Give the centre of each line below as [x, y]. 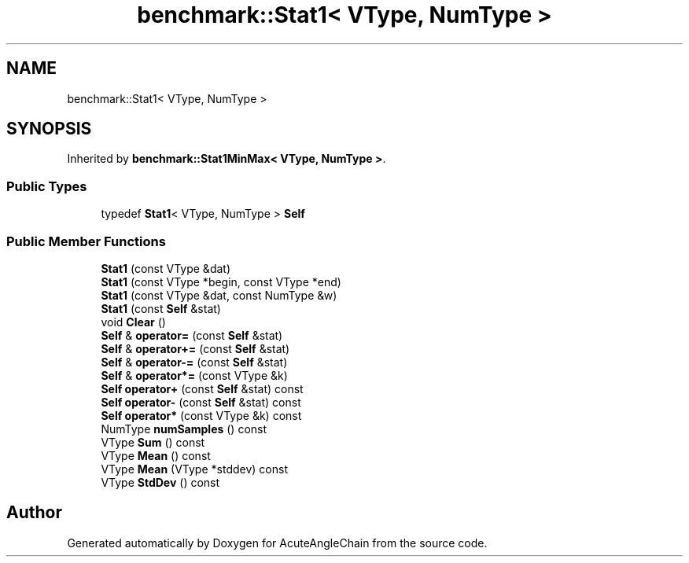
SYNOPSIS [49, 129]
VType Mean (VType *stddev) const [194, 469]
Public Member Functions [86, 241]
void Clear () [133, 322]
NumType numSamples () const [184, 429]
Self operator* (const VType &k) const [201, 415]
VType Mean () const [156, 455]
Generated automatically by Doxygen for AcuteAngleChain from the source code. [277, 543]
